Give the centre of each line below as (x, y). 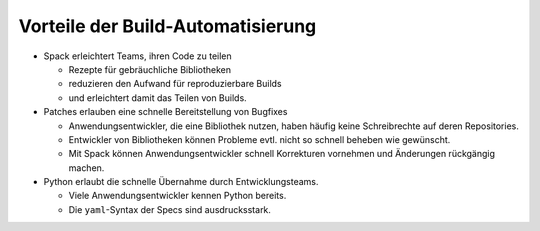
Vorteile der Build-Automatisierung (167, 26)
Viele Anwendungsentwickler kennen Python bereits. (177, 196)
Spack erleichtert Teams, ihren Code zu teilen (137, 56)
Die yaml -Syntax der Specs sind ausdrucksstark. (170, 209)
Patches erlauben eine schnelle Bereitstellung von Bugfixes (165, 112)
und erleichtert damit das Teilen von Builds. (157, 97)
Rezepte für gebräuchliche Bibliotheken (150, 69)
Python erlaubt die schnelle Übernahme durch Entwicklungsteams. (181, 182)
